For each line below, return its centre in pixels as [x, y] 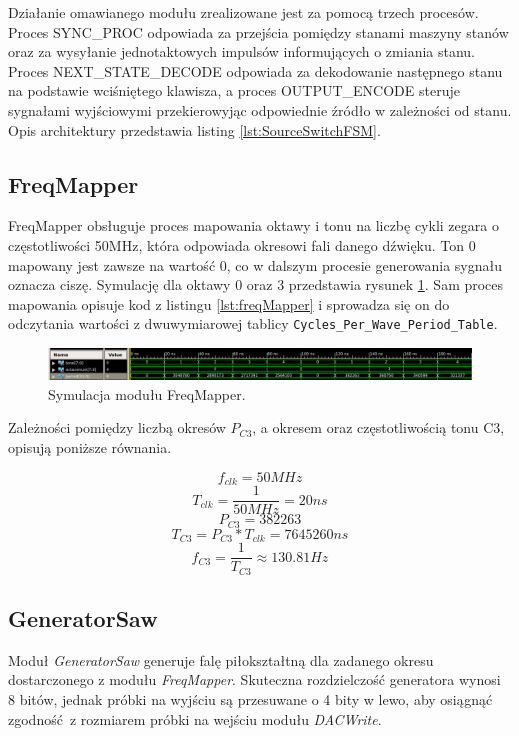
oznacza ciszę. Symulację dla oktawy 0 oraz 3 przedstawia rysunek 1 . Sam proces [256, 284]
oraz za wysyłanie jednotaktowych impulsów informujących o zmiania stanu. [242, 51]
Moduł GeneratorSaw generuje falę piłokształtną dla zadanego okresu [221, 659]
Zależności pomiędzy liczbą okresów [117, 427]
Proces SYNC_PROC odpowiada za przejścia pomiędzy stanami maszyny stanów [258, 31]
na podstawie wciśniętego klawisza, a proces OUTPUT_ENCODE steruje [234, 90]
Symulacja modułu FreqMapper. [147, 393]
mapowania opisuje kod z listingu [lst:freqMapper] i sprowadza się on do [229, 303]
